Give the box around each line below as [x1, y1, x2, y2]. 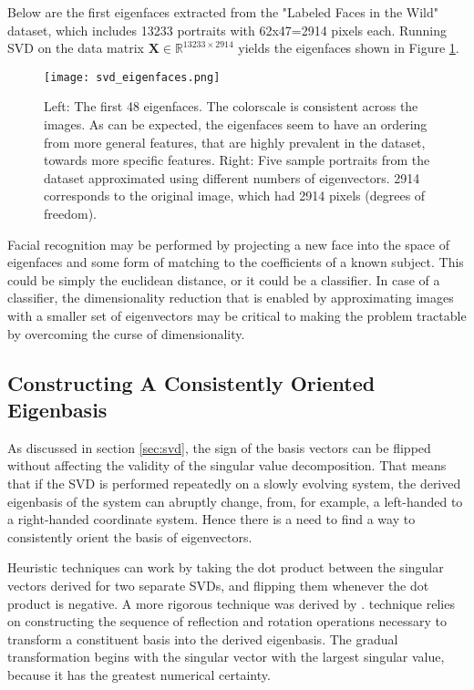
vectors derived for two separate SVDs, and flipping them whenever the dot [7, 575, 429, 594]
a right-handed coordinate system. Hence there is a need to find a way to [7, 510, 416, 529]
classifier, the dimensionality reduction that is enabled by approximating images [7, 288, 454, 307]
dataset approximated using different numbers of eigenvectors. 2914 [44, 168, 420, 187]
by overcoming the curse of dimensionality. [7, 324, 245, 343]
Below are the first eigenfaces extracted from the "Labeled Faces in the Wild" [7, 3, 439, 21]
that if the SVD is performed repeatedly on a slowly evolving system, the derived [7, 473, 461, 492]
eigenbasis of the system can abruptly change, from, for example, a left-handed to [7, 491, 463, 510]
